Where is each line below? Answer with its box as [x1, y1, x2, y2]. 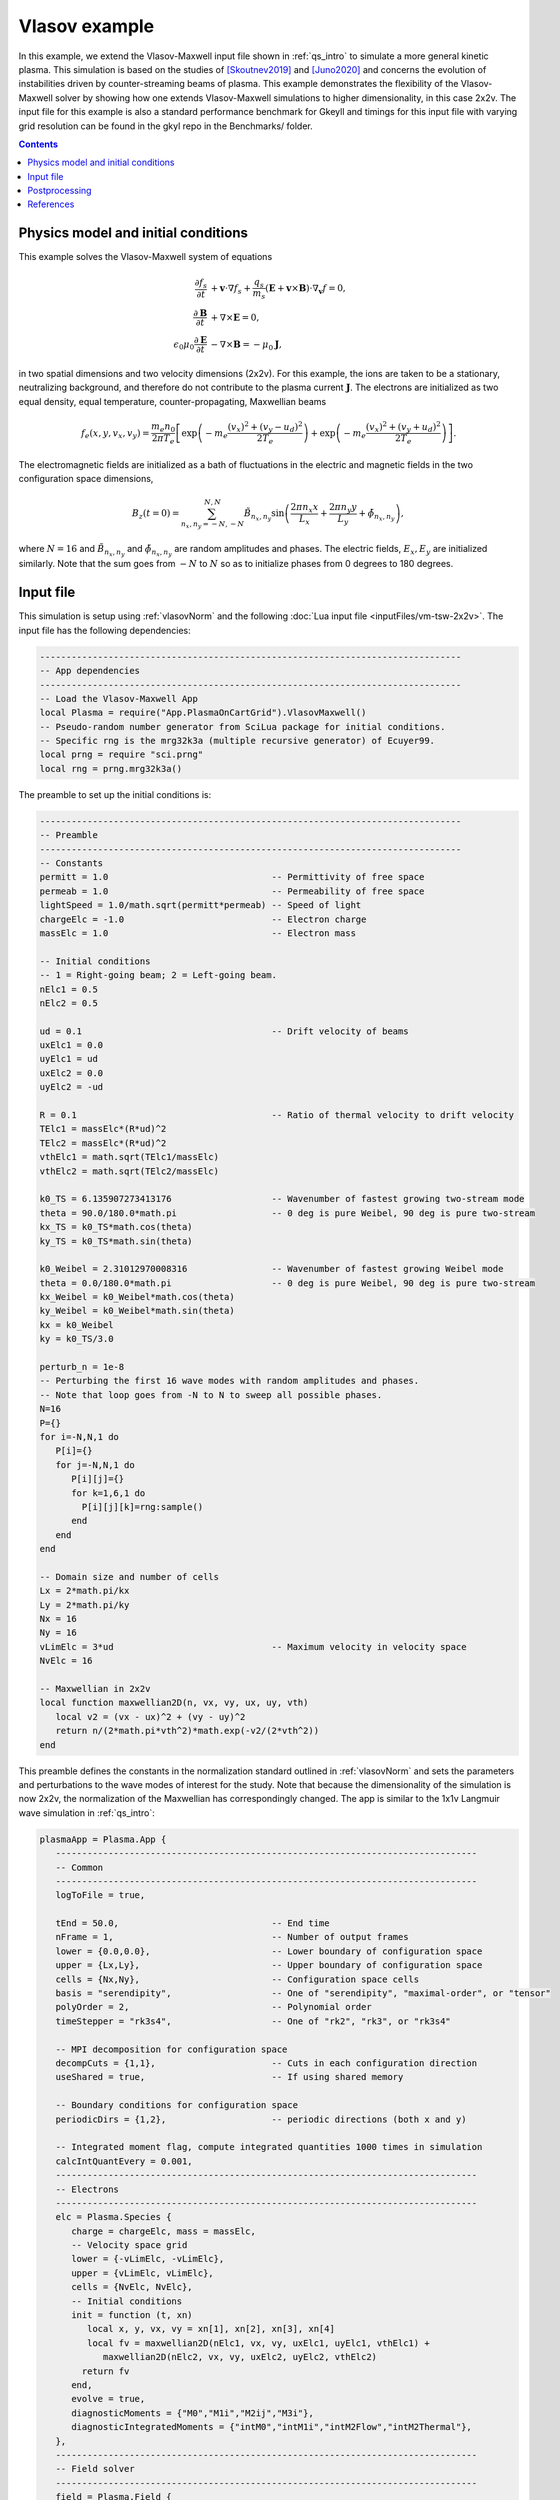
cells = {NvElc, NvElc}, [71, 2281, 194, 2293]
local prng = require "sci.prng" [39, 749, 204, 760]
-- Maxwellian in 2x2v [39, 1683, 151, 1695]
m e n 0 [150, 421, 176, 434]
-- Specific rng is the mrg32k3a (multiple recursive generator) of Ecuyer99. [39, 735, 435, 747]
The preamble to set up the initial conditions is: [18, 788, 212, 800]
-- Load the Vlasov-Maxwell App [39, 693, 199, 704]
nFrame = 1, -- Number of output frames [55, 1931, 409, 1943]
